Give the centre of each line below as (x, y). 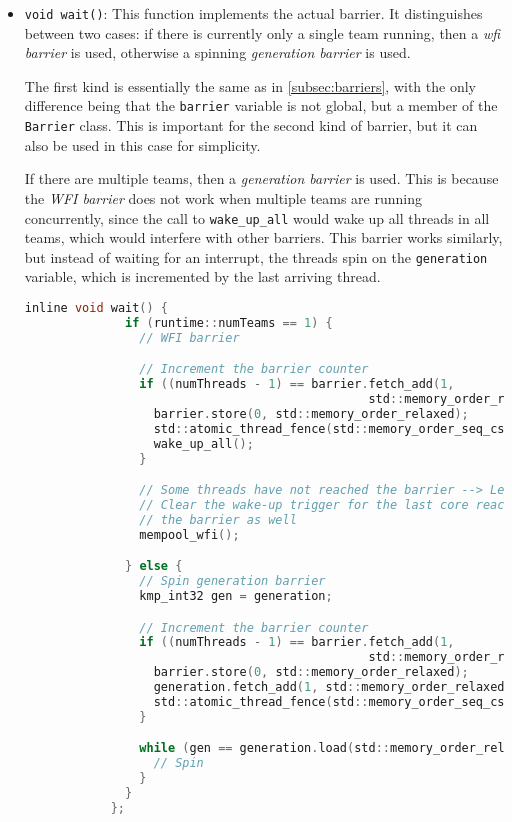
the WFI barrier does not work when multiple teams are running (223, 197)
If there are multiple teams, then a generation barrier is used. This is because (261, 178)
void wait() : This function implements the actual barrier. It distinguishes (253, 13)
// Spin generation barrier (232, 581)
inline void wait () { (96, 308)
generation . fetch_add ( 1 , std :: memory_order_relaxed (329, 687)
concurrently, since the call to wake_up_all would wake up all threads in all (257, 217)
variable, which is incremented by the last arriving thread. (202, 276)
